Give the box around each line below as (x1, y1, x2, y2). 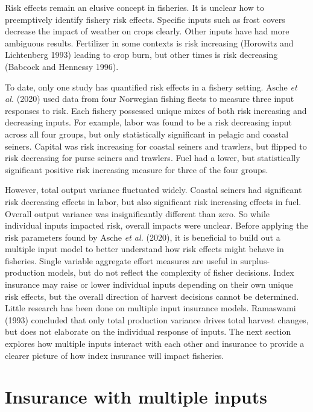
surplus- (240, 254, 270, 267)
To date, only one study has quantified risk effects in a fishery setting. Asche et (5, 80, 297, 93)
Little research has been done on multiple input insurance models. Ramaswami (5, 302, 296, 314)
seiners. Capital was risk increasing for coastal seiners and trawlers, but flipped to (5, 139, 307, 152)
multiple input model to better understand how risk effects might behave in (5, 242, 284, 255)
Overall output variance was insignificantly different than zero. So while (5, 207, 270, 220)
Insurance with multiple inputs (5, 384, 267, 409)
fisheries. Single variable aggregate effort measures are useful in (5, 254, 238, 267)
